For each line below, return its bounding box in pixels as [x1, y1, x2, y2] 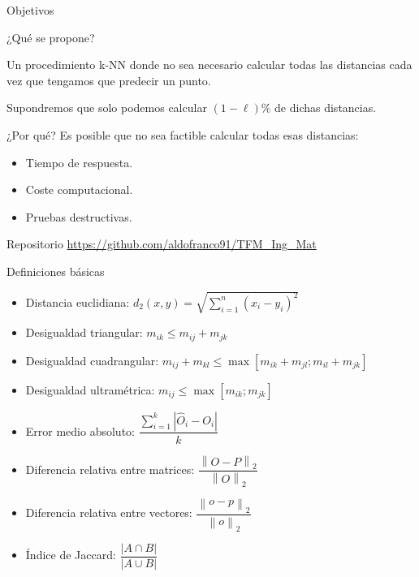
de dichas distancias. [274, 99, 377, 116]
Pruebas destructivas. [25, 208, 132, 225]
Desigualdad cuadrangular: [25, 351, 159, 368]
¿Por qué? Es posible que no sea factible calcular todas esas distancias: [6, 126, 359, 143]
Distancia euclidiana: [25, 293, 130, 310]
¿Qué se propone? [6, 28, 95, 45]
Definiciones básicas [6, 262, 105, 279]
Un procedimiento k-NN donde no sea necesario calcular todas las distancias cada [6, 56, 413, 73]
